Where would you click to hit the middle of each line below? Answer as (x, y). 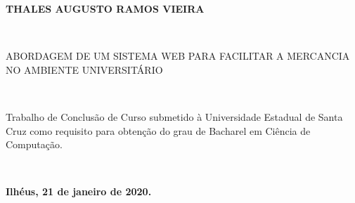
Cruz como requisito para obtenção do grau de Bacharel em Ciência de (158, 130)
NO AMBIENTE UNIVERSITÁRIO (84, 69)
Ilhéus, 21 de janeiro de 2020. (79, 191)
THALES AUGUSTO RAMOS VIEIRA (105, 8)
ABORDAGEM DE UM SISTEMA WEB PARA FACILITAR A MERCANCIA (178, 56)
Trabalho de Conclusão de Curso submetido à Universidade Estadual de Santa (174, 116)
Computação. (34, 144)
